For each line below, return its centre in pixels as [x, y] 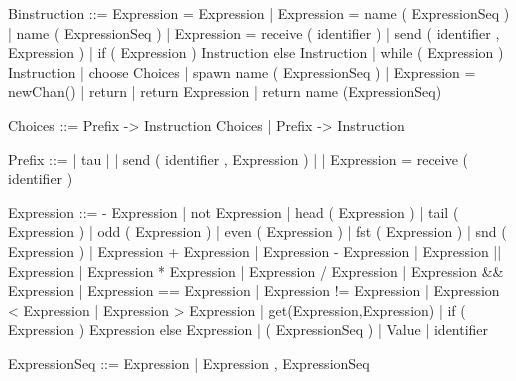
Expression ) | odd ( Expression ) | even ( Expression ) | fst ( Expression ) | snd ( [257, 231]
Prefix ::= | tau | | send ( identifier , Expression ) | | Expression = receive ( [238, 158]
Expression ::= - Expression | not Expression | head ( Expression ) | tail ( [233, 211]
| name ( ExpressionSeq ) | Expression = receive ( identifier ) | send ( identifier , [254, 32]
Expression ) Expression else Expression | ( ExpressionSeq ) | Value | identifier [248, 329]
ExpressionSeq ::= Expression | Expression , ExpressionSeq [189, 362]
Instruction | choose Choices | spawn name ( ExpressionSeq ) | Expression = [242, 71]
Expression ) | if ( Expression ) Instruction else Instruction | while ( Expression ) [256, 52]
